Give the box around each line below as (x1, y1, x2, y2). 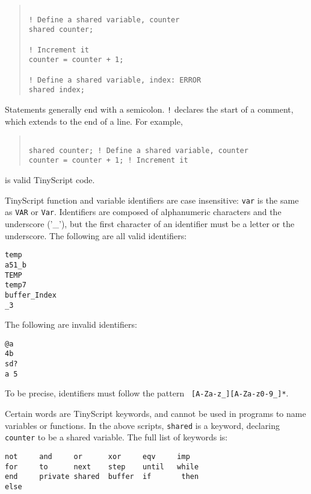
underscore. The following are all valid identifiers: (5, 229, 187, 242)
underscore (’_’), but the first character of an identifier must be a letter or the (5, 217, 295, 230)
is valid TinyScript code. (5, 174, 95, 186)
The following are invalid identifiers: (5, 318, 137, 331)
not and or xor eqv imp (5, 452, 190, 461)
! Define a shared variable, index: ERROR (28, 75, 202, 84)
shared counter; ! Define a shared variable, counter (28, 146, 248, 155)
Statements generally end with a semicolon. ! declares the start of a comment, (5, 102, 294, 115)
